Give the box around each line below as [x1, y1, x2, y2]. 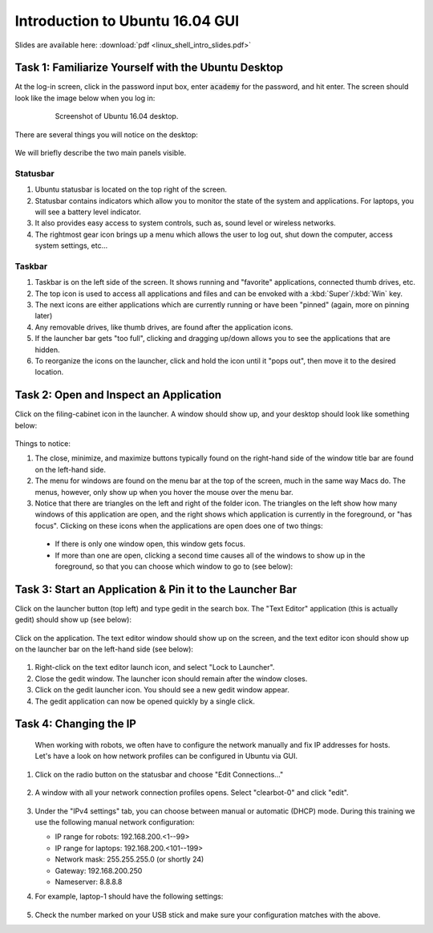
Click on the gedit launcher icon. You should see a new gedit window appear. [34, 685, 290, 695]
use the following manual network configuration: [34, 817, 196, 826]
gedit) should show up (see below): [14, 615, 132, 625]
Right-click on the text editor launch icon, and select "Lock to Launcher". [34, 663, 275, 672]
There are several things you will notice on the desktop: [14, 129, 198, 140]
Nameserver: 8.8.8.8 [55, 877, 123, 886]
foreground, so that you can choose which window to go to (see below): [55, 562, 293, 571]
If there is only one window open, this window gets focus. [55, 539, 246, 549]
